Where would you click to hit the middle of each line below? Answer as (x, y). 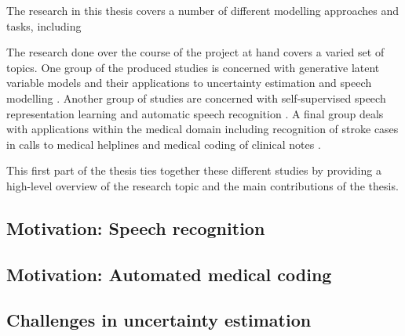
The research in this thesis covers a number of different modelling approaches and (202, 10)
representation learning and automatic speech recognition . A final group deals (195, 113)
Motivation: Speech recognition (136, 228)
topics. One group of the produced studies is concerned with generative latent (193, 67)
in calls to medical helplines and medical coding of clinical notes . (164, 144)
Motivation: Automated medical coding (169, 274)
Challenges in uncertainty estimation (159, 320)
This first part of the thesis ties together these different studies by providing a (194, 170)
